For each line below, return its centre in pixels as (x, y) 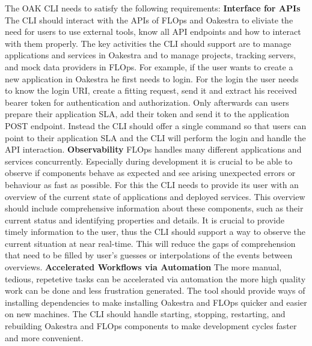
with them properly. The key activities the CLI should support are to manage (148, 43)
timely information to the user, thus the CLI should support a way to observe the (155, 232)
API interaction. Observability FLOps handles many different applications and (153, 149)
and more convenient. (44, 337)
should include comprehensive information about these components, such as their (154, 208)
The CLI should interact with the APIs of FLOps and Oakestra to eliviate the (149, 20)
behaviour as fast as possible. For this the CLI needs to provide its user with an (152, 184)
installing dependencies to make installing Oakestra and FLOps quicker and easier (156, 302)
